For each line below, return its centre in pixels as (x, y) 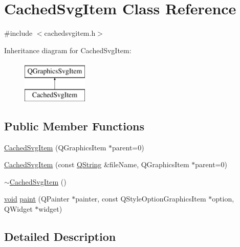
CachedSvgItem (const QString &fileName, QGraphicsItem (97, 164)
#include (18, 33)
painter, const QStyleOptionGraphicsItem (141, 199)
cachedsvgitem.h (70, 33)
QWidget (18, 209)
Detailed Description (60, 237)
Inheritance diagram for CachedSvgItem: (68, 50)
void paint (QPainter (37, 199)
